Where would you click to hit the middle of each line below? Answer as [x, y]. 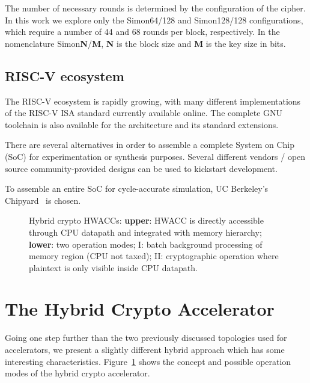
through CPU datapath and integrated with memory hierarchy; [145, 232]
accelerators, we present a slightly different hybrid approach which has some [145, 350]
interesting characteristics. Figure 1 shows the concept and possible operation [148, 361]
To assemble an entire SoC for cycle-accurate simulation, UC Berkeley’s [137, 188]
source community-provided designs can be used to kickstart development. [141, 168]
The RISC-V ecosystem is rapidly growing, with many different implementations [153, 101]
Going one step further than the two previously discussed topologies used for [146, 338]
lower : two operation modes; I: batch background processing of [146, 244]
